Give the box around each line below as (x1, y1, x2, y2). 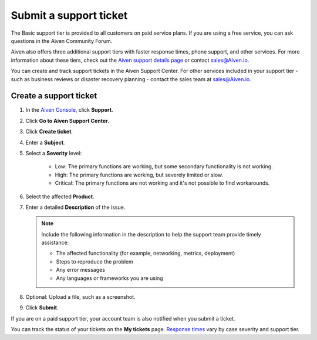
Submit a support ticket (11, 9, 128, 22)
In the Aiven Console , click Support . (25, 106, 113, 114)
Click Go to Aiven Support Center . (25, 117, 110, 124)
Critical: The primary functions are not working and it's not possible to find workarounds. (55, 179, 270, 186)
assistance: (41, 239, 69, 246)
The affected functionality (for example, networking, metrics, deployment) (56, 250, 235, 257)
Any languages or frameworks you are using (56, 274, 164, 282)
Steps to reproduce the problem (56, 258, 133, 265)
